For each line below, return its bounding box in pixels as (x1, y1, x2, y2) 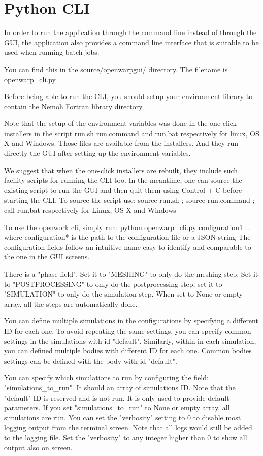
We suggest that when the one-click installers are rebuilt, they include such (4, 165, 238, 175)
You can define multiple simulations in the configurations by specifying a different (4, 315, 258, 326)
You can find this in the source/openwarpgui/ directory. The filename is (4, 63, 228, 74)
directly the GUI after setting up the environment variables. (4, 148, 191, 158)
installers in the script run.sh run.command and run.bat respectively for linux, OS (4, 127, 259, 138)
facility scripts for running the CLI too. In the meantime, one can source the (4, 175, 242, 185)
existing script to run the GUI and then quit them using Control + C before (4, 184, 242, 195)
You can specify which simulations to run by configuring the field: (4, 372, 209, 383)
